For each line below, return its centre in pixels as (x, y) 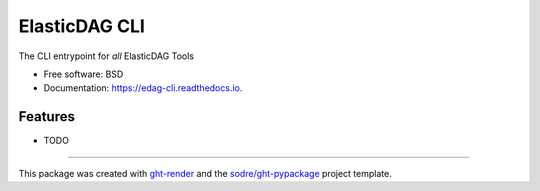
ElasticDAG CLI (81, 26)
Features (46, 116)
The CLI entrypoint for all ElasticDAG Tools (106, 56)
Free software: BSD (83, 74)
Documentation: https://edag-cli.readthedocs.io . (143, 88)
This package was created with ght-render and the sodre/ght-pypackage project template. (205, 173)
